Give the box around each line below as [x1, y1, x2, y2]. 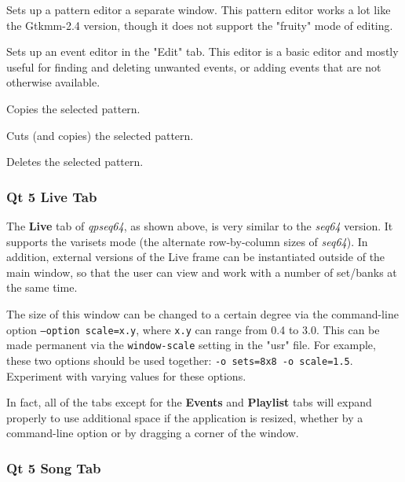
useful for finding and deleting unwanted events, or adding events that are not [6, 58, 381, 75]
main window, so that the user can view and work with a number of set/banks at [6, 263, 397, 280]
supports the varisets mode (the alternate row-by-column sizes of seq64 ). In [6, 233, 368, 249]
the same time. [6, 279, 78, 296]
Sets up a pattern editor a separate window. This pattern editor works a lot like [6, 2, 391, 17]
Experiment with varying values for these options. [6, 367, 246, 384]
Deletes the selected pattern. [6, 153, 144, 170]
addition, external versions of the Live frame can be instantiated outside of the [6, 248, 385, 265]
